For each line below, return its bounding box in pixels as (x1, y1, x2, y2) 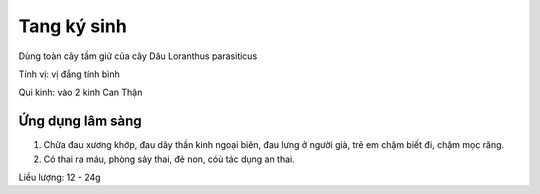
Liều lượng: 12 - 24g (18, 171, 101, 184)
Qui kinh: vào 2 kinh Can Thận (18, 86, 143, 99)
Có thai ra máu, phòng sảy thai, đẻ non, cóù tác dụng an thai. (43, 153, 295, 165)
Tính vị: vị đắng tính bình (18, 68, 120, 80)
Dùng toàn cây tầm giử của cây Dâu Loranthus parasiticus (18, 50, 258, 62)
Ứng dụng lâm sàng (18, 113, 142, 130)
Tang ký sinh (18, 15, 127, 37)
